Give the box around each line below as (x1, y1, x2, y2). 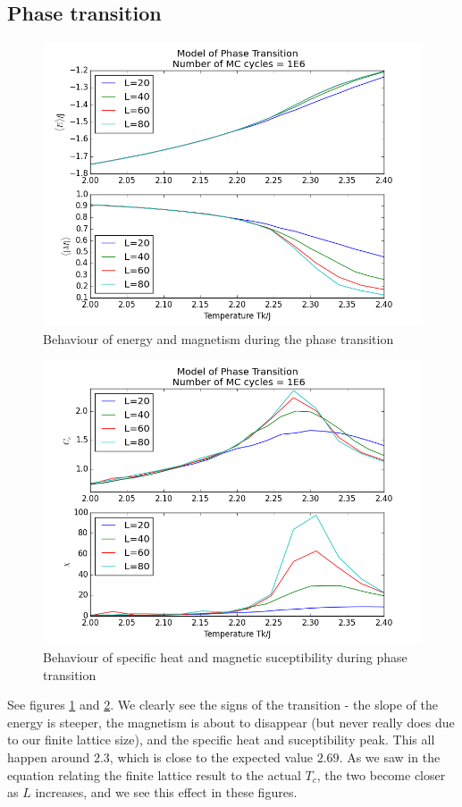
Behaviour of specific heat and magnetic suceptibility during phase (43, 647, 407, 666)
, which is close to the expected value (109, 747, 314, 766)
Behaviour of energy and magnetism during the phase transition (43, 329, 394, 348)
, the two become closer (316, 765, 446, 784)
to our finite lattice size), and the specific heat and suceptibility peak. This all (7, 730, 435, 749)
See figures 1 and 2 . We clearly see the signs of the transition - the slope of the (7, 695, 438, 714)
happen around (7, 747, 90, 766)
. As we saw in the (339, 747, 441, 766)
